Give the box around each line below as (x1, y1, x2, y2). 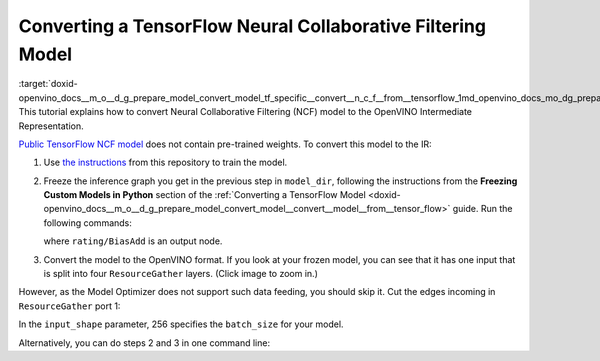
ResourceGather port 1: (18, 300, 121, 312)
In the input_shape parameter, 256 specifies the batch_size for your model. (18, 318, 344, 330)
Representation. (18, 120, 84, 132)
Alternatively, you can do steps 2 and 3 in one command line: (18, 336, 270, 349)
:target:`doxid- (18, 78, 79, 90)
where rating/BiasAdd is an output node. (43, 235, 223, 247)
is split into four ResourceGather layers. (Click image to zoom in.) (43, 268, 319, 280)
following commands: (43, 216, 132, 229)
